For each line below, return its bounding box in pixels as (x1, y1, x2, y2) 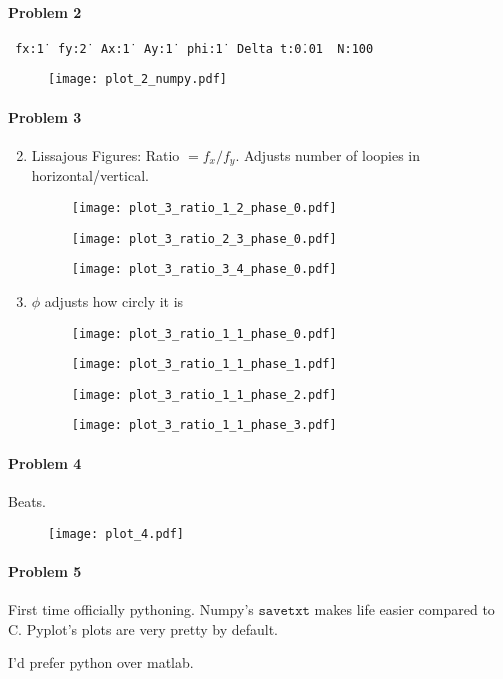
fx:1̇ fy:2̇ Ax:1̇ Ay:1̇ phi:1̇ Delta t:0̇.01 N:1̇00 (15, 41, 374, 56)
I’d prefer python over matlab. (8, 652, 194, 673)
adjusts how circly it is (44, 290, 184, 311)
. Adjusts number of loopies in (235, 144, 421, 165)
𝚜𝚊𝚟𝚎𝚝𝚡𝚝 (258, 603, 310, 618)
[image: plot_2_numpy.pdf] (48, 72, 227, 87)
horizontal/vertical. (31, 165, 149, 186)
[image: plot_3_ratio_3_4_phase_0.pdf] (71, 262, 337, 277)
